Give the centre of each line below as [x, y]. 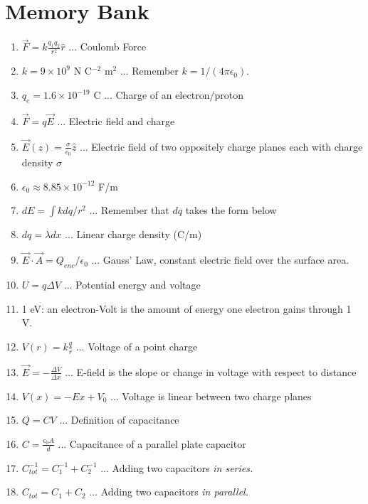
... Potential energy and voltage [132, 284]
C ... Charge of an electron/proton [168, 95]
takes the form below [231, 210]
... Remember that [129, 210]
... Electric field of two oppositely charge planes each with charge [221, 146]
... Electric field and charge [116, 121]
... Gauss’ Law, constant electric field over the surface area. [220, 260]
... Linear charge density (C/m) [133, 234]
